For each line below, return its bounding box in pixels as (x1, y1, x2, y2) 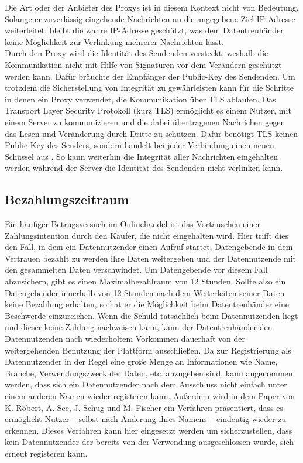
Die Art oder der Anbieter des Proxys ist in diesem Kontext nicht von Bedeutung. (5, 1, 299, 13)
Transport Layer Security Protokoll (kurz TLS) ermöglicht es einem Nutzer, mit (5, 104, 291, 116)
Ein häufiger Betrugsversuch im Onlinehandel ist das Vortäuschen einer (5, 218, 260, 230)
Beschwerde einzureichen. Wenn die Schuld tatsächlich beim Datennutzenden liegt (5, 309, 298, 321)
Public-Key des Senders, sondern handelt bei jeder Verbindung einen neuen (5, 139, 274, 151)
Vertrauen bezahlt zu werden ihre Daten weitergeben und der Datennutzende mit (5, 252, 297, 264)
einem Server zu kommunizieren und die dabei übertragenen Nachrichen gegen (5, 115, 285, 128)
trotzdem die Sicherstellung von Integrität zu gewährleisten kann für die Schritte (5, 81, 294, 94)
